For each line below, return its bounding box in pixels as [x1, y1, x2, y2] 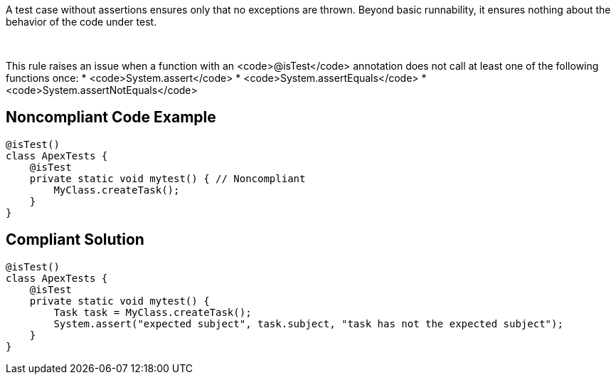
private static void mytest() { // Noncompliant [29, 172, 306, 184]
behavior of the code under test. [6, 16, 157, 28]
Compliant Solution [6, 231, 144, 249]
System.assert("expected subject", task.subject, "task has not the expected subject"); [53, 317, 563, 329]
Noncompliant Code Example [6, 108, 216, 127]
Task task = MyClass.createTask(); [53, 306, 252, 318]
